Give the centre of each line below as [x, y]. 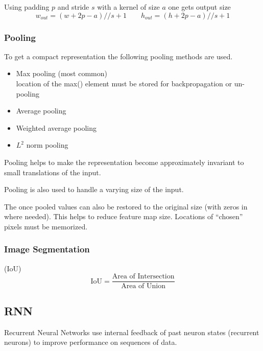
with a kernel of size [128, 7]
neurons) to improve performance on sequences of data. [91, 342]
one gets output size [199, 7]
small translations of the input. [53, 172]
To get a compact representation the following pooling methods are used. [118, 56]
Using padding [27, 7]
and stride [73, 7]
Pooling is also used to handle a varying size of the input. [94, 189]
